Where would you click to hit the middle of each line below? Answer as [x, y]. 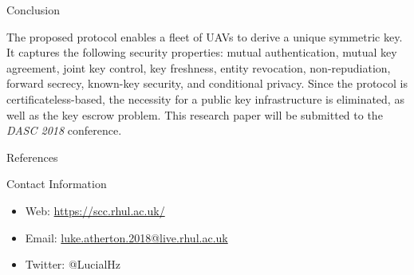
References [32, 157]
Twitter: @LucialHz [73, 264]
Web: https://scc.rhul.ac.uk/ [95, 210]
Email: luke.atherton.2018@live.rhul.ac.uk [126, 237]
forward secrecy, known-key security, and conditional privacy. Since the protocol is [207, 83]
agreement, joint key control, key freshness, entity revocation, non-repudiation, [199, 67]
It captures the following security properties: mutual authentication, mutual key [202, 52]
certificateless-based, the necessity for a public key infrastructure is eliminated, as [205, 98]
